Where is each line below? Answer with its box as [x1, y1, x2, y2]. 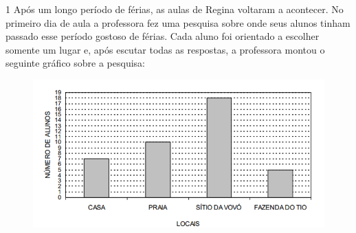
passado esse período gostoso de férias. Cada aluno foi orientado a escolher [5, 29, 320, 43]
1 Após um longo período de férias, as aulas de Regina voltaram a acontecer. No [5, 2, 344, 16]
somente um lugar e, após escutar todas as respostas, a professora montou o [5, 42, 325, 56]
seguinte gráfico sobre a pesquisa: [5, 56, 145, 70]
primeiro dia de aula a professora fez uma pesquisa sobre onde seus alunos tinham [5, 15, 351, 30]
